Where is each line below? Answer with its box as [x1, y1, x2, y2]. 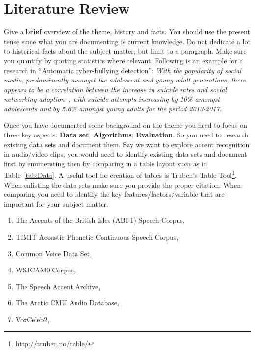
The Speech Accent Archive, [15, 281, 101, 291]
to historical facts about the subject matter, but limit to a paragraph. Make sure [4, 46, 247, 56]
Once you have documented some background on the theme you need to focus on [4, 120, 247, 130]
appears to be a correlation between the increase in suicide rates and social [4, 84, 227, 94]
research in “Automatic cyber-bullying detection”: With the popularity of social [4, 65, 241, 75]
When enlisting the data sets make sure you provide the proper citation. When [4, 179, 241, 190]
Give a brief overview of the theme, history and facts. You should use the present [4, 27, 250, 37]
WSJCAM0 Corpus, [15, 265, 76, 275]
